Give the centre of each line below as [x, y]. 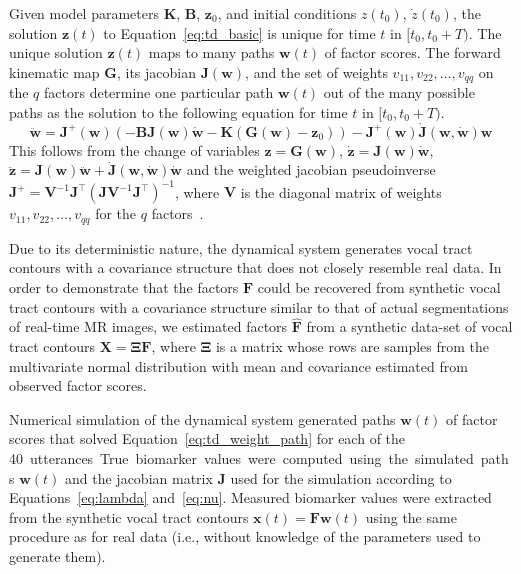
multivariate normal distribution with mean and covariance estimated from [238, 365]
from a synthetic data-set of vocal [409, 326]
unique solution [56, 52]
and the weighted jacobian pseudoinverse [311, 169]
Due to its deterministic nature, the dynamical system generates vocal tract [241, 247]
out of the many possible [399, 92]
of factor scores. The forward [412, 52]
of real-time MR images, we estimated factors [148, 326]
